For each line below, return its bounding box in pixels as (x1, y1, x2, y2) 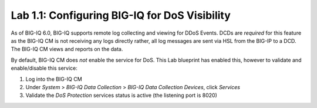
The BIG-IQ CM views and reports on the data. (11, 46, 123, 53)
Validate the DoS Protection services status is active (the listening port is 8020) (25, 92, 217, 99)
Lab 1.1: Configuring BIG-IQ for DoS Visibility (11, 9, 231, 22)
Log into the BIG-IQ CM (25, 75, 82, 82)
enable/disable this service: (11, 65, 77, 72)
